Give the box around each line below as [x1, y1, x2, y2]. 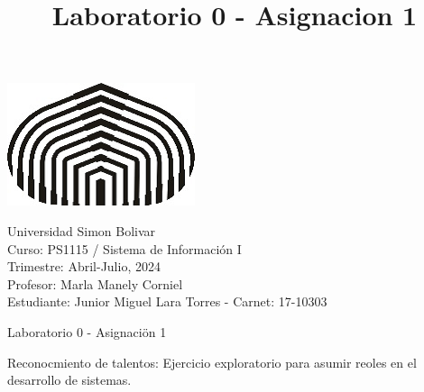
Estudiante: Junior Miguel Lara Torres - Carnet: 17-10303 [7, 292, 327, 311]
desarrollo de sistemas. [7, 370, 132, 389]
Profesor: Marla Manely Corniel [7, 274, 183, 293]
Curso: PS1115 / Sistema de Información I [7, 239, 242, 258]
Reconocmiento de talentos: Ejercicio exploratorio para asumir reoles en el [7, 352, 417, 371]
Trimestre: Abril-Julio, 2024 [7, 257, 161, 276]
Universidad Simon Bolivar [7, 221, 156, 240]
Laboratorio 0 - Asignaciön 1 [7, 322, 167, 341]
